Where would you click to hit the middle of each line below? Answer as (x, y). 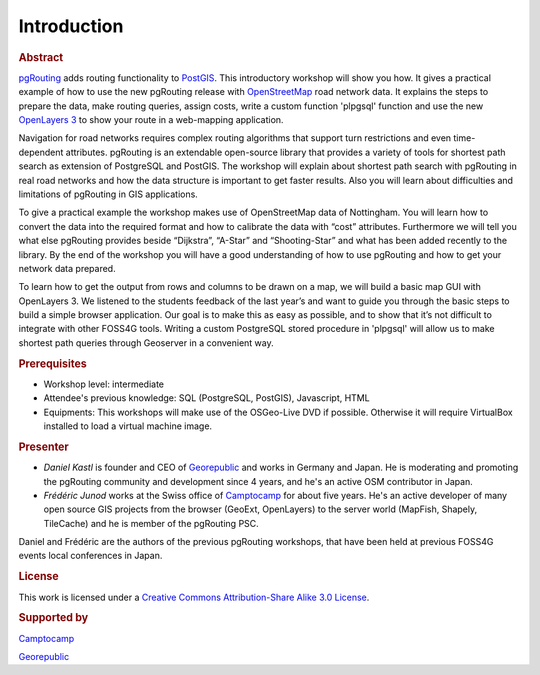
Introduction (71, 26)
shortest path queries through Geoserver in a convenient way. (146, 342)
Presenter (43, 447)
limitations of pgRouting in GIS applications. (108, 194)
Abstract (41, 57)
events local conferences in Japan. (90, 556)
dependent (41, 152)
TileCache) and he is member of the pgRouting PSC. (151, 523)
